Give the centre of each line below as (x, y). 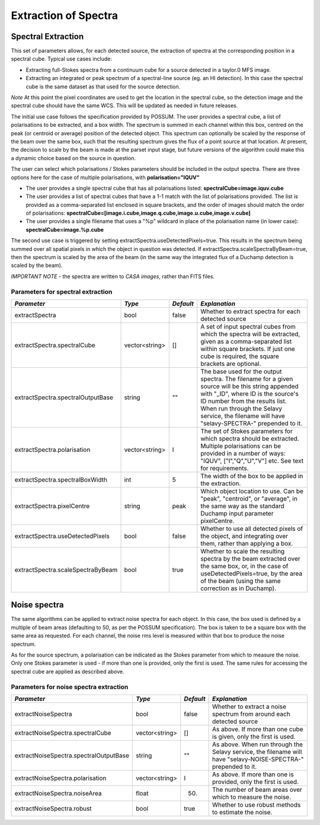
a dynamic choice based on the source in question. (73, 158)
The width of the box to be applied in (252, 476)
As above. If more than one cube (258, 729)
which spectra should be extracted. (250, 438)
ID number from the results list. (244, 401)
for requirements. (225, 468)
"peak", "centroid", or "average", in (249, 498)
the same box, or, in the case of (244, 566)
